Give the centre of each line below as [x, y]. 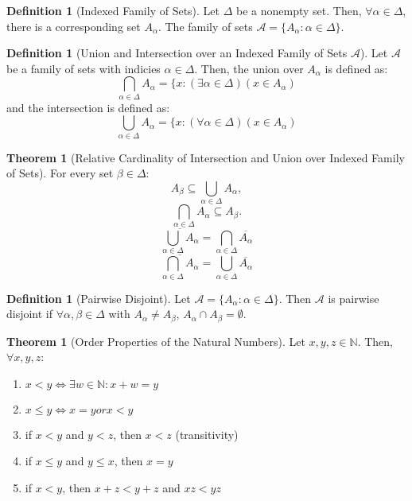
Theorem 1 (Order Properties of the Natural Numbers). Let [156, 341]
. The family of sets [205, 26]
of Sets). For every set [60, 173]
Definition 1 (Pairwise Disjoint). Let [99, 298]
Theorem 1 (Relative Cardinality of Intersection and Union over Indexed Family [206, 157]
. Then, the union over [249, 68]
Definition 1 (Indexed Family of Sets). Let [113, 10]
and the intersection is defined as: [88, 107]
